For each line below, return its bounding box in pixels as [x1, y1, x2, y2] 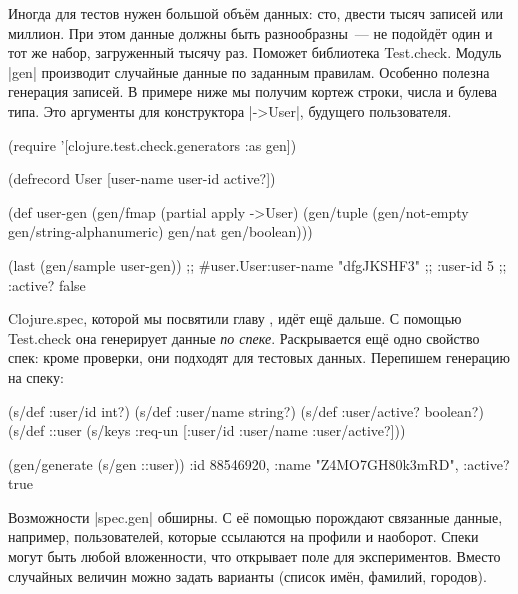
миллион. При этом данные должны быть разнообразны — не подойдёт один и [8, 22, 493, 43]
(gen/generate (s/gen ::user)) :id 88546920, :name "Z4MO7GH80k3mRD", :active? [8, 453, 510, 474]
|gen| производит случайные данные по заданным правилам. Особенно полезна [8, 61, 490, 82]
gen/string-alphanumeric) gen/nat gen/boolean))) [8, 221, 313, 242]
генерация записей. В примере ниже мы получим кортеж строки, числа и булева [8, 81, 498, 102]
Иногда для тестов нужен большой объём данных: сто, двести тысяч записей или [8, 3, 503, 23]
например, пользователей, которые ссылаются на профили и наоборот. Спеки [8, 526, 479, 547]
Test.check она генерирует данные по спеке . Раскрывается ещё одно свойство [8, 327, 480, 348]
